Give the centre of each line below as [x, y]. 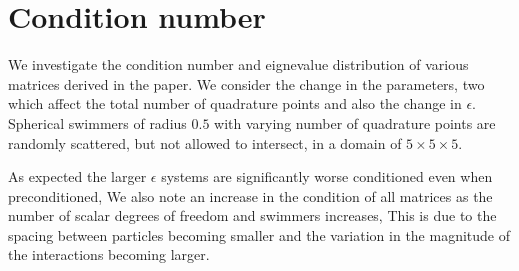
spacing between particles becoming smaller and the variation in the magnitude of [259, 234]
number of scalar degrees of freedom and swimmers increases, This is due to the [252, 215]
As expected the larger [77, 176]
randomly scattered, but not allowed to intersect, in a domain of [205, 142]
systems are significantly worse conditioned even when [327, 176]
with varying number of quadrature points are [355, 122]
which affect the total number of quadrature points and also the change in [235, 103]
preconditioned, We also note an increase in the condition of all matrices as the [250, 195]
